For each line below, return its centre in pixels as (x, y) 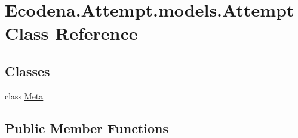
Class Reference (71, 33)
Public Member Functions (87, 128)
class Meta (24, 95)
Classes (27, 70)
